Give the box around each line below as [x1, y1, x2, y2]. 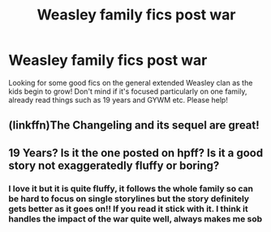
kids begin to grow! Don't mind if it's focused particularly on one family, [8, 86, 247, 96]
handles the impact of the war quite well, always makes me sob [8, 213, 263, 224]
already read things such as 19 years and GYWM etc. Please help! [8, 95, 229, 104]
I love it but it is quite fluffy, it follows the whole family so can [8, 183, 254, 194]
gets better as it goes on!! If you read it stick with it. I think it [8, 203, 249, 214]
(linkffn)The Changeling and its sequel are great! [8, 119, 260, 133]
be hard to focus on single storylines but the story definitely [8, 192, 250, 204]
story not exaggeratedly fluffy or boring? [8, 158, 220, 172]
